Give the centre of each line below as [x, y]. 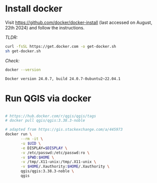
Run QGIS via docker [48, 98]
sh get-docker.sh [23, 51]
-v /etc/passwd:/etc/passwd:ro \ [55, 153]
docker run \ [19, 134]
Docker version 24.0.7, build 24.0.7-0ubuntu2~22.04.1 [63, 79]
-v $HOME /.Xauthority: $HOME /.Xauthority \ [65, 167]
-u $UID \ [31, 143]
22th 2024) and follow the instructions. [45, 27]
